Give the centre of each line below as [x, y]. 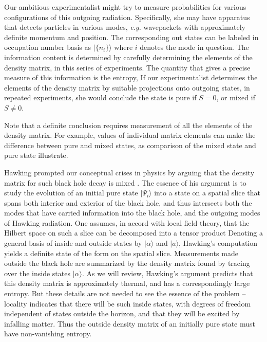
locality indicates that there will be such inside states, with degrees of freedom [128, 303]
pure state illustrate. [36, 155]
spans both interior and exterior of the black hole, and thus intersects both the [128, 202]
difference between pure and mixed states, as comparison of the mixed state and [130, 145]
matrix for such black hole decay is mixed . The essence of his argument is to [125, 182]
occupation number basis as [48, 47]
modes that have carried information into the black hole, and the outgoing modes [132, 213]
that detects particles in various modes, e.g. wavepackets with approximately [125, 27]
